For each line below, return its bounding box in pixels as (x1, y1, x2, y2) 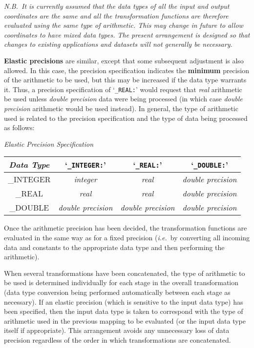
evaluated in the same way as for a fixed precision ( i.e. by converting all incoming (4, 232, 250, 242)
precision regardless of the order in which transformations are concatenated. (4, 334, 231, 345)
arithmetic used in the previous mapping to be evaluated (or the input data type (4, 315, 246, 326)
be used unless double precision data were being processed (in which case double (4, 94, 243, 104)
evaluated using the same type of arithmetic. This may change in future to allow (4, 20, 243, 30)
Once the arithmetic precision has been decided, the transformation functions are (4, 223, 247, 233)
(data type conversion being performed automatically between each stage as (4, 287, 231, 297)
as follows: (4, 122, 35, 133)
